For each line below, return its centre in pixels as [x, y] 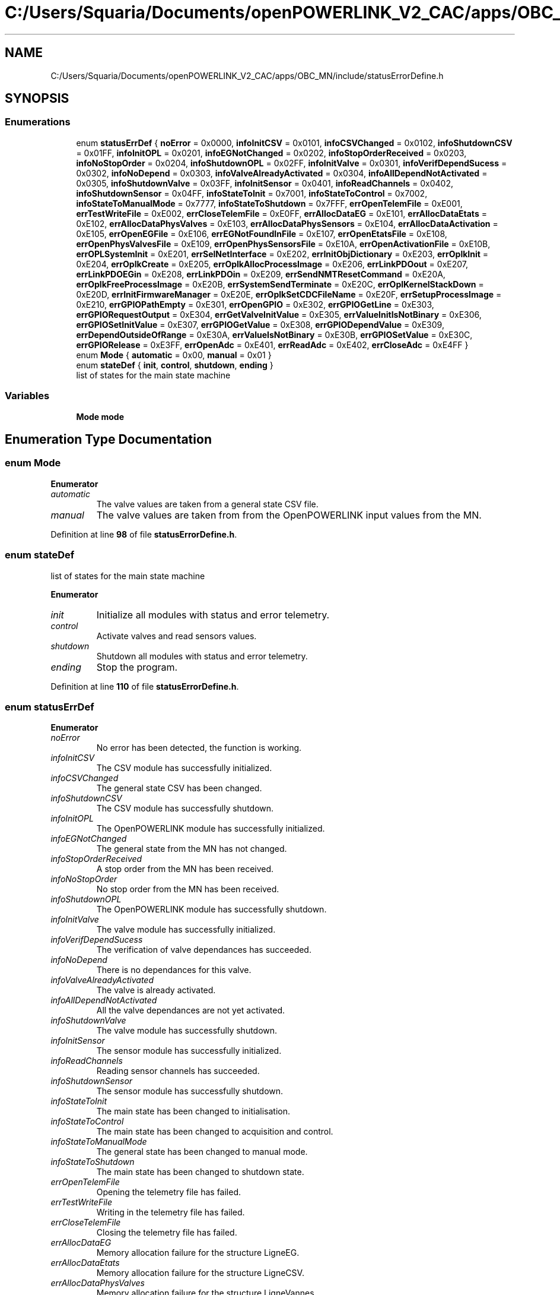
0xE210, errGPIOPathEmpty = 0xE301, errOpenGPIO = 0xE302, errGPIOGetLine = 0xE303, [255, 304]
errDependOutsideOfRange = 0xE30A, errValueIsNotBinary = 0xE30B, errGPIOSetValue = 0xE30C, [274, 334]
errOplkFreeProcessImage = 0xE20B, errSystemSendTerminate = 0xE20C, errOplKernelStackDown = [280, 284]
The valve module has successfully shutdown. [187, 1031]
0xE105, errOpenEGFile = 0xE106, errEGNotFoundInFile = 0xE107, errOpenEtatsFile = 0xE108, [262, 233]
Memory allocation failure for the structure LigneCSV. [200, 1273]
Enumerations [38, 122]
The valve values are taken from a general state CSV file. [207, 504]
